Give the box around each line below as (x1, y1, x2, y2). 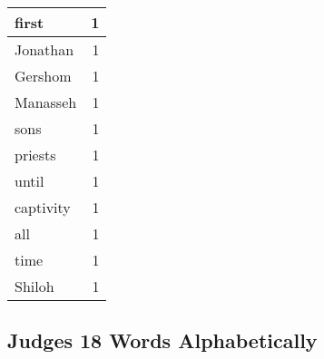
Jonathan (15, 39, 74, 60)
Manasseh (15, 92, 77, 112)
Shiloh (15, 276, 54, 296)
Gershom (15, 65, 72, 86)
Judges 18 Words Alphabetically (7, 326, 318, 354)
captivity (15, 197, 71, 218)
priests (15, 144, 56, 165)
